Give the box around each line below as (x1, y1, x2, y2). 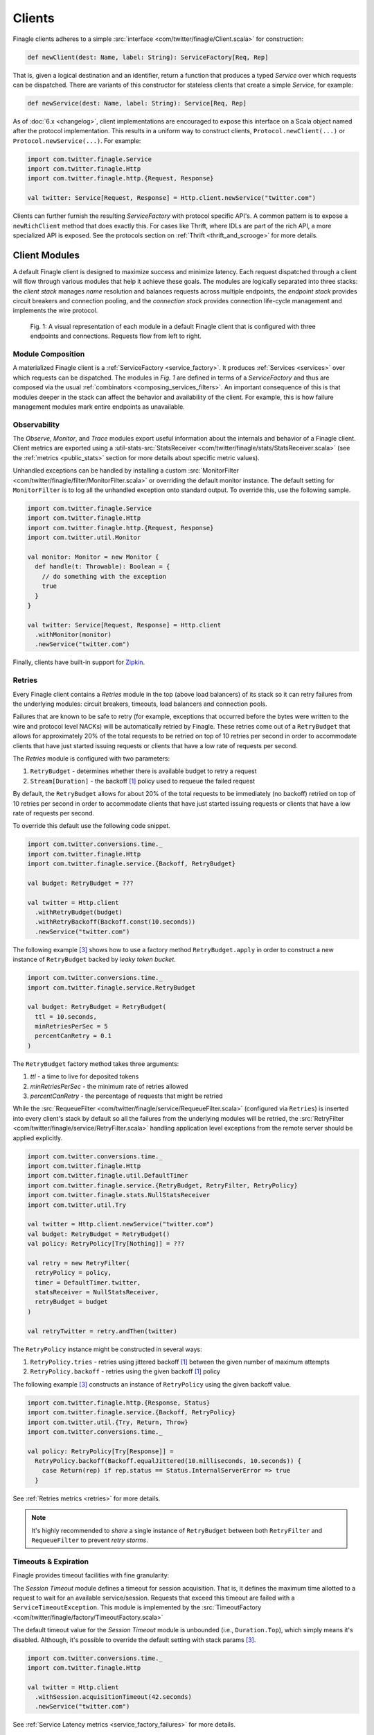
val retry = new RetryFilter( (27, 1259, 130, 1267)
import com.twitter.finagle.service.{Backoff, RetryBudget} (27, 860, 236, 867)
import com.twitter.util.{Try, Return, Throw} (27, 1418, 188, 1426)
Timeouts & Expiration (12, 1557, 89, 1566)
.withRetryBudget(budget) (35, 908, 123, 916)
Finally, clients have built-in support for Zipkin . (12, 658, 145, 666)
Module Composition (12, 349, 85, 359)
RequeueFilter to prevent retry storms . (31, 1536, 148, 1544)
